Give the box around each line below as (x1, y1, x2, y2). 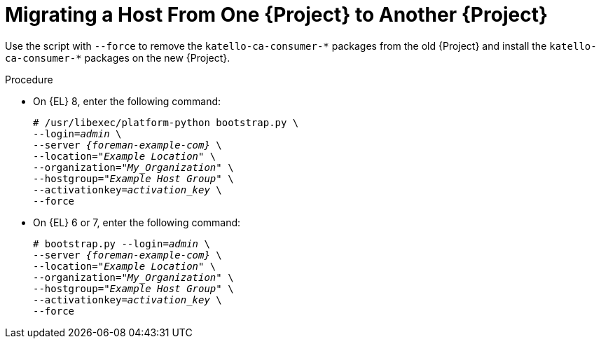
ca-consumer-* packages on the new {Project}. (5, 51, 230, 64)
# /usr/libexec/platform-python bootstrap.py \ (33, 116, 299, 128)
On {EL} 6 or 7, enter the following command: (33, 216, 241, 228)
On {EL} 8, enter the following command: (33, 95, 221, 107)
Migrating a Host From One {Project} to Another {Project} (5, 3, 548, 27)
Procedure (5, 73, 53, 85)
